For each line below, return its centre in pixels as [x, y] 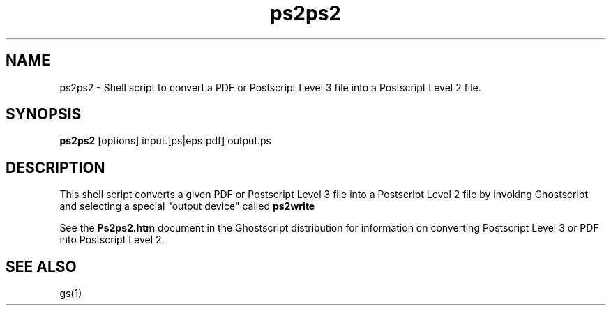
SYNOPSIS [44, 114]
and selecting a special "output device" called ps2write [187, 206]
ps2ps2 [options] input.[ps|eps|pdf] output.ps [165, 141]
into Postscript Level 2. [112, 240]
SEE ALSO [41, 266]
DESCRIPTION [55, 167]
